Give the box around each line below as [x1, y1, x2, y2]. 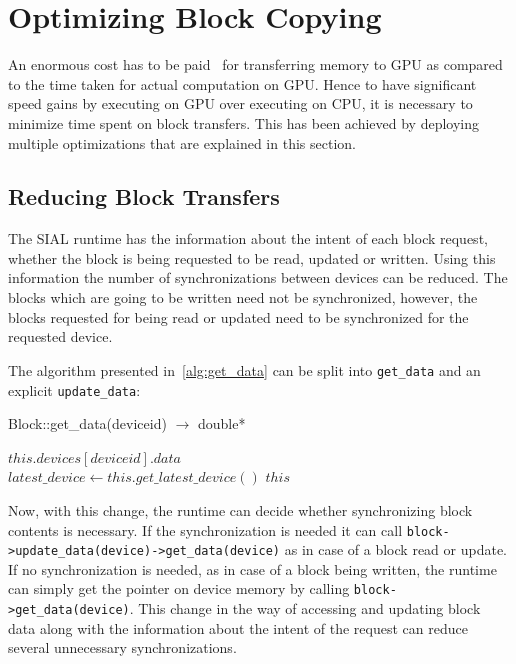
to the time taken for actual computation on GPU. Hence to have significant [8, 73, 477, 94]
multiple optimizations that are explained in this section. [8, 132, 356, 153]
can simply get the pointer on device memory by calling [8, 578, 350, 599]
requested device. [8, 326, 113, 347]
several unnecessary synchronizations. [8, 637, 237, 658]
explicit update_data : [8, 379, 141, 400]
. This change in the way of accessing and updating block [129, 598, 481, 619]
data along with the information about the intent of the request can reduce [8, 617, 468, 638]
